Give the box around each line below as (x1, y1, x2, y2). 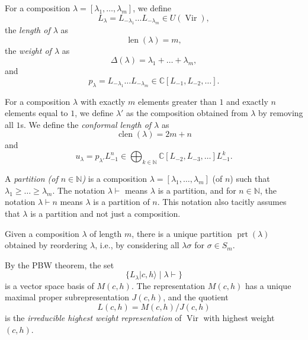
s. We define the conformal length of (20, 118, 152, 130)
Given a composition (5, 227, 79, 239)
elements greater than (137, 95, 217, 107)
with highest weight (203, 312, 275, 324)
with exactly (80, 95, 126, 107)
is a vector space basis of (5, 279, 94, 291)
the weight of (5, 44, 52, 56)
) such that (230, 172, 270, 185)
